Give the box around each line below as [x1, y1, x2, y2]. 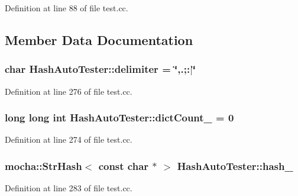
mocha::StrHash [5, 159, 82, 173]
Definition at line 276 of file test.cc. [5, 85, 132, 97]
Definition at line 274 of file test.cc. [5, 133, 132, 146]
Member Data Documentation [5, 30, 193, 49]
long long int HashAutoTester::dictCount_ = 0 [5, 110, 234, 125]
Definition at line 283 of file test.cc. [5, 182, 132, 194]
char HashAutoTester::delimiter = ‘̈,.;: [5, 62, 190, 76]
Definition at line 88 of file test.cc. [5, 2, 128, 14]
